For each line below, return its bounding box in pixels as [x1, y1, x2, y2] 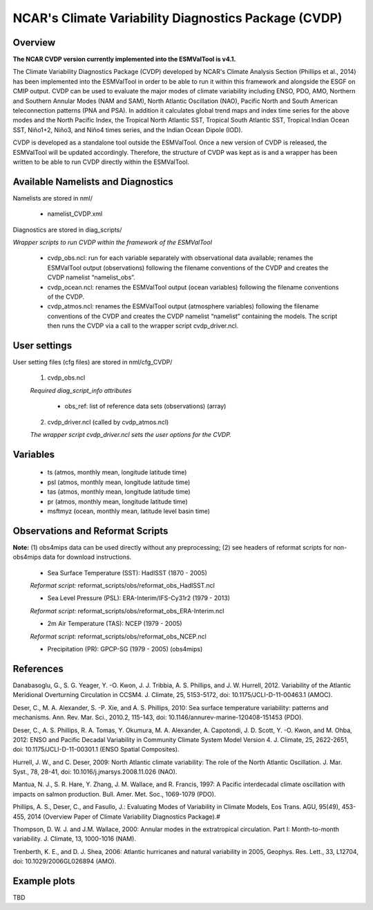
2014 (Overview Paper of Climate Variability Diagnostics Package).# [27, 813, 220, 821]
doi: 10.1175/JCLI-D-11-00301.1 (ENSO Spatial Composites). [12, 745, 180, 754]
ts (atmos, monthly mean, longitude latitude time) [47, 468, 187, 476]
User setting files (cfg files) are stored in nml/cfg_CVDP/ [12, 358, 173, 366]
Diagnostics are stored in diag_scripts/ [12, 225, 122, 234]
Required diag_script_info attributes [30, 386, 132, 394]
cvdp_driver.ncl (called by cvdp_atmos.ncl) [47, 418, 169, 426]
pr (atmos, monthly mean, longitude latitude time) [47, 497, 188, 505]
